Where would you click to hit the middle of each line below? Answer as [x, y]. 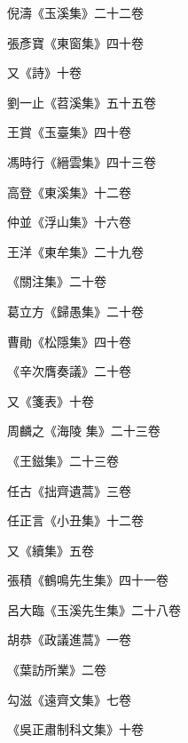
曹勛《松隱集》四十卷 [69, 341]
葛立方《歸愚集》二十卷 [75, 311]
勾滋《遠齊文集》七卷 [69, 699]
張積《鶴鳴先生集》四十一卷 [88, 580]
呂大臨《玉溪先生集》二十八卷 [94, 609]
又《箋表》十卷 [51, 400]
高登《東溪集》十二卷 [69, 192]
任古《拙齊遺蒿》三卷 [69, 490]
